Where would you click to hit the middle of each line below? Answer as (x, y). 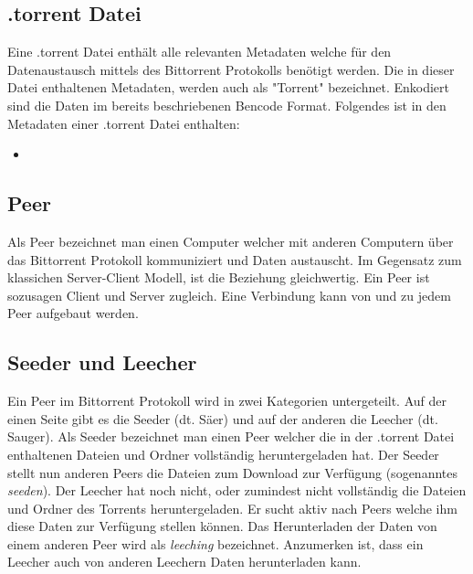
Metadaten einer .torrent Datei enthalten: (124, 123)
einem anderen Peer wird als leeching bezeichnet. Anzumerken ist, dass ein (215, 543)
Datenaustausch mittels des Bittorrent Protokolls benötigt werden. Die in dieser (231, 69)
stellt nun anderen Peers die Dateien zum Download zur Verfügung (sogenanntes (232, 472)
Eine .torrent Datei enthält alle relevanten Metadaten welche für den (200, 52)
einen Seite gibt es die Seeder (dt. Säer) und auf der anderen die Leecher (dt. (223, 418)
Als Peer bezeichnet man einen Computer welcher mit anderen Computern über (231, 241)
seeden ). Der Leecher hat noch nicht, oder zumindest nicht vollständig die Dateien (237, 490)
